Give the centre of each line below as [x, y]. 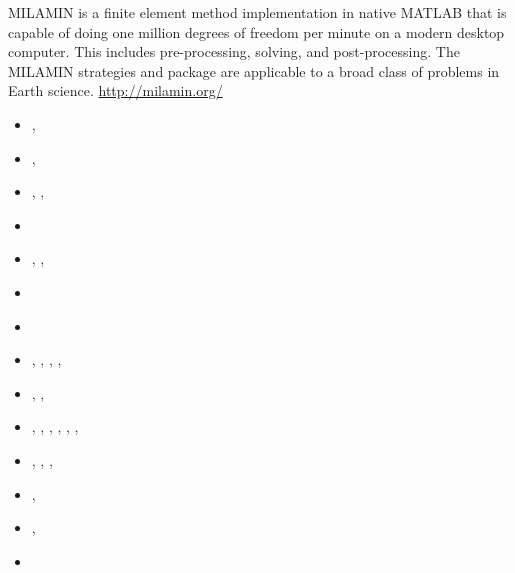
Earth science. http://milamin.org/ [115, 90]
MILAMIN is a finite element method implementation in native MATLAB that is [257, 12]
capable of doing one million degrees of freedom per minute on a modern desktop [256, 31]
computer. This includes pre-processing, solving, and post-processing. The [234, 51]
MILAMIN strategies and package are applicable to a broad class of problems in [254, 70]
